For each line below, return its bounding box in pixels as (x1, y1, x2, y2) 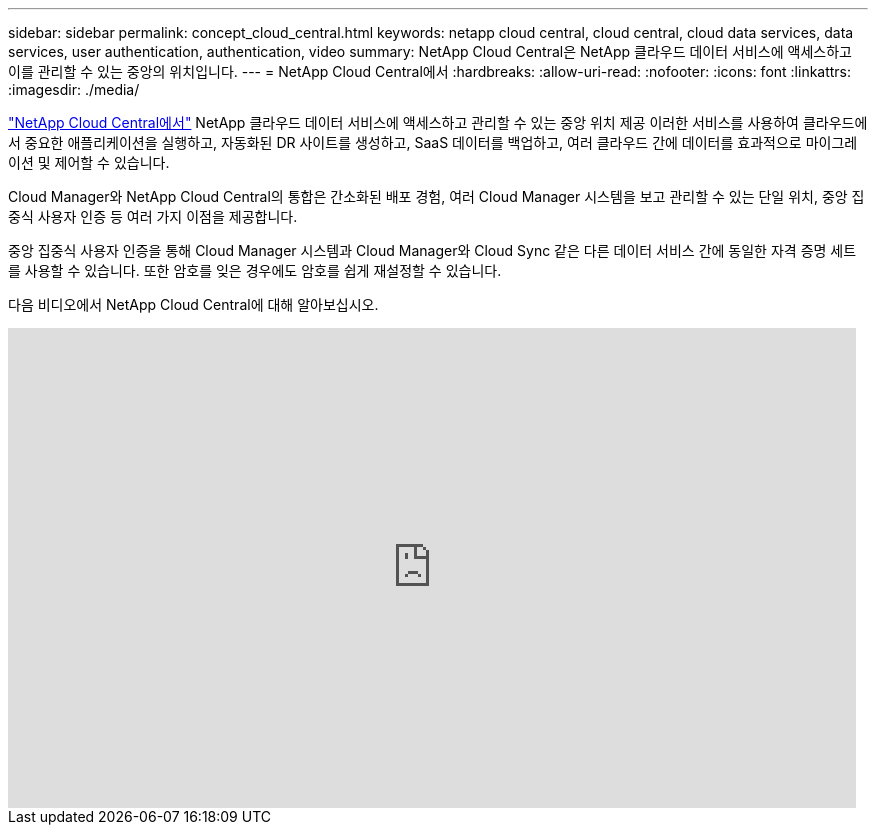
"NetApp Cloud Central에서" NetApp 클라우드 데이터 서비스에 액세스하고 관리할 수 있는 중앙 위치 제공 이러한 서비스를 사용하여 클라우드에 (8, 114, 868, 131)
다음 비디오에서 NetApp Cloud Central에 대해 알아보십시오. (8, 296, 379, 313)
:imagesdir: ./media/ (8, 81, 140, 98)
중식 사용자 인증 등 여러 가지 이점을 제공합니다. (8, 208, 298, 225)
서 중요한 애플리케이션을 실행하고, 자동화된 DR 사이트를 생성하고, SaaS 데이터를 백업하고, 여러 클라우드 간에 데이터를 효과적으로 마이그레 (8, 134, 858, 151)
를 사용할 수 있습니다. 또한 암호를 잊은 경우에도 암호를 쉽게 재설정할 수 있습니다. (8, 262, 502, 279)
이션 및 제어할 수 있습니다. (8, 154, 170, 171)
